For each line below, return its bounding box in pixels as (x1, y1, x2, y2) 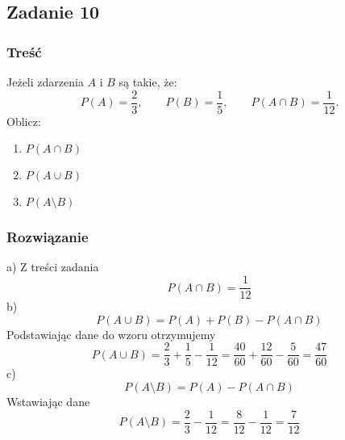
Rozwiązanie (6, 227, 89, 247)
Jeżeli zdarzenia (6, 73, 84, 90)
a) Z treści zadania (6, 258, 99, 275)
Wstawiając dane (6, 392, 90, 409)
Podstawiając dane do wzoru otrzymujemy (6, 325, 216, 342)
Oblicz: (6, 112, 41, 129)
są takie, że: (118, 73, 177, 90)
